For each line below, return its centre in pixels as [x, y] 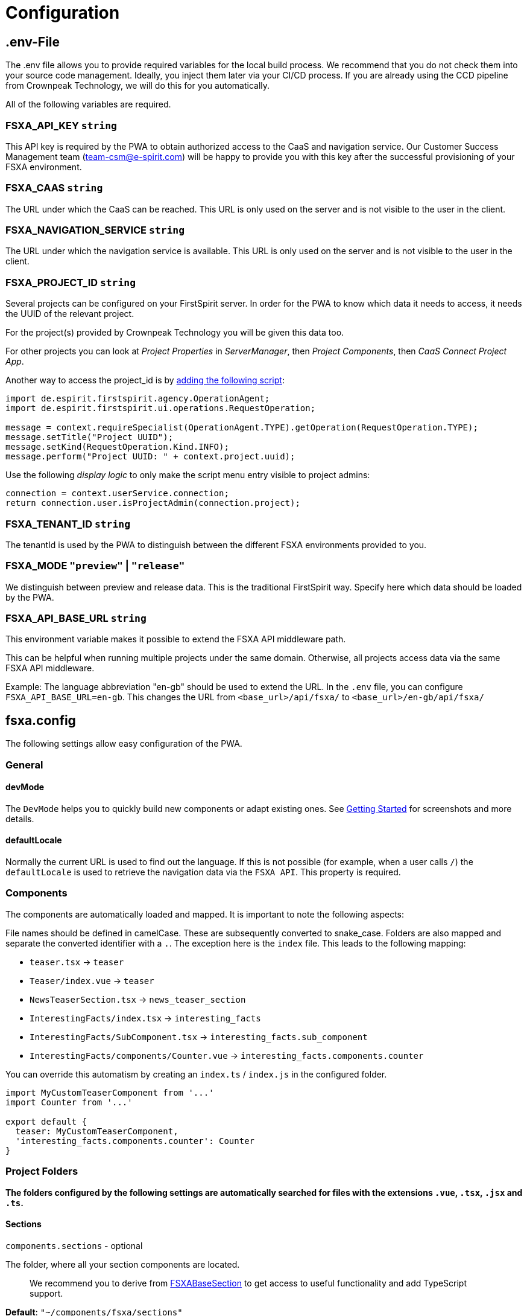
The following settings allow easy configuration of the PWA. [124, 744]
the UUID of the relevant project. [70, 314]
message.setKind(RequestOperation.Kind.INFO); [117, 447]
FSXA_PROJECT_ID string [71, 282]
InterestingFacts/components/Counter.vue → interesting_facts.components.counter [227, 1055]
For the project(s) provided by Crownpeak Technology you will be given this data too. [175, 333]
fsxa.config [41, 720]
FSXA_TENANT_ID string [68, 524]
